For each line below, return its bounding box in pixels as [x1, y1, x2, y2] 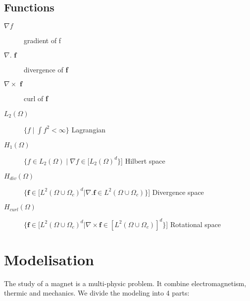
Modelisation [4, 249, 94, 269]
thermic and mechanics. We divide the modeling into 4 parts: [4, 288, 190, 298]
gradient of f [24, 35, 61, 46]
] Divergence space [148, 186, 204, 197]
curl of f [24, 93, 48, 104]
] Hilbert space [121, 155, 165, 166]
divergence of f [24, 64, 68, 74]
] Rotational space [166, 219, 221, 229]
